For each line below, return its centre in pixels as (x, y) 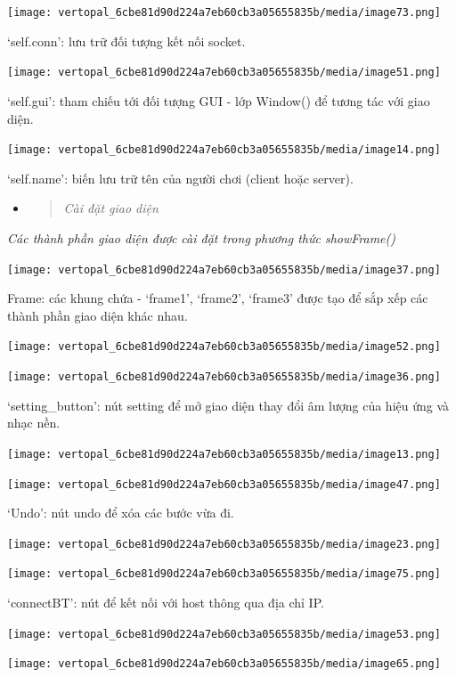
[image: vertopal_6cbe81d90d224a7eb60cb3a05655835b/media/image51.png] (224, 73)
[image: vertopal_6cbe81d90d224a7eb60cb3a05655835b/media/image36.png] (224, 377)
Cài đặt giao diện (111, 208)
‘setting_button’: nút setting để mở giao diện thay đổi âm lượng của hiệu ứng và (228, 405)
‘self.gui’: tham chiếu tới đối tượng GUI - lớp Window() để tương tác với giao (219, 100)
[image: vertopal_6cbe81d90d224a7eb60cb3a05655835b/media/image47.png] (224, 484)
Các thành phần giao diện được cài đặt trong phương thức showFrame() (201, 237)
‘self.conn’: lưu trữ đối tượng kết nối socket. (126, 41)
